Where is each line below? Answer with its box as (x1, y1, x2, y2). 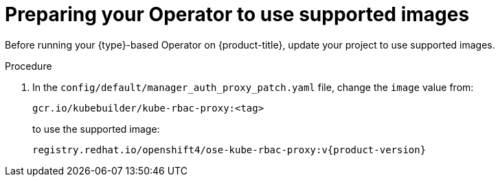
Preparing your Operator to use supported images (5, 3, 470, 26)
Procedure (5, 60, 52, 72)
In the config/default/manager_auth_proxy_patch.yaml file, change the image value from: (32, 81, 474, 93)
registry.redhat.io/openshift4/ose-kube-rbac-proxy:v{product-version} (32, 144, 427, 155)
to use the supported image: (32, 122, 160, 135)
